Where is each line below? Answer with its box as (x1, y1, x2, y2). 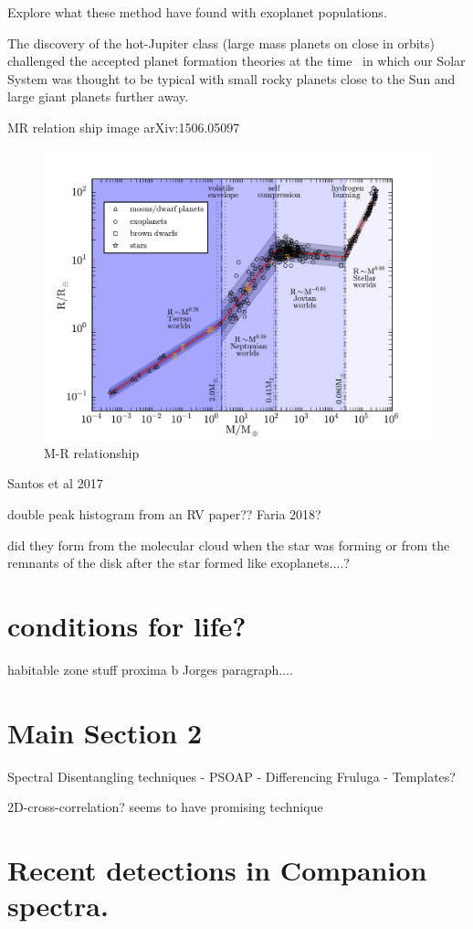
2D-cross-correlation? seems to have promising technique (7, 797, 323, 817)
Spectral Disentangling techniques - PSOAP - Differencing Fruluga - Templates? (7, 766, 456, 785)
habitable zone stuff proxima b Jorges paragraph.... (7, 659, 293, 678)
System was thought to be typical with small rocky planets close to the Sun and (7, 69, 456, 88)
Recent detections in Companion (7, 850, 427, 888)
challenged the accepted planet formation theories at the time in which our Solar (7, 51, 466, 70)
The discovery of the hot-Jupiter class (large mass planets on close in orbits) (7, 33, 435, 52)
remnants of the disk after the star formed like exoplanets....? (7, 553, 350, 572)
